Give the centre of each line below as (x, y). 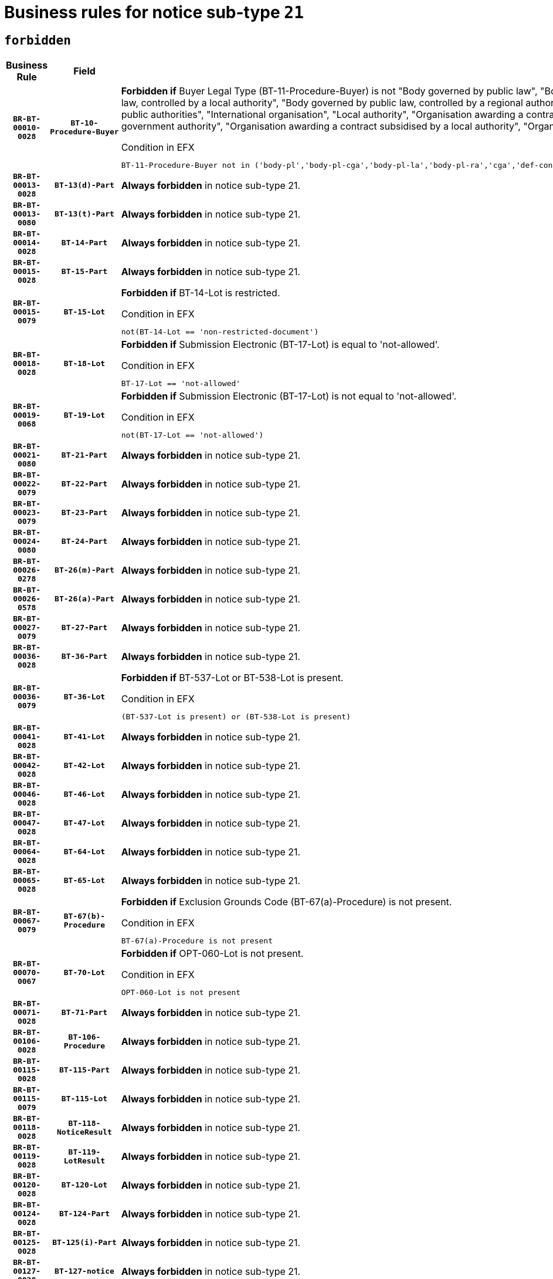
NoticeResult (84, 1132)
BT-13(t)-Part (84, 214)
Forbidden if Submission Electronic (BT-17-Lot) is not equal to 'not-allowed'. (289, 396)
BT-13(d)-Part (84, 185)
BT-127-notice (84, 1271)
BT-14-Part (84, 243)
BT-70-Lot (84, 972)
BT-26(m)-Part (84, 570)
